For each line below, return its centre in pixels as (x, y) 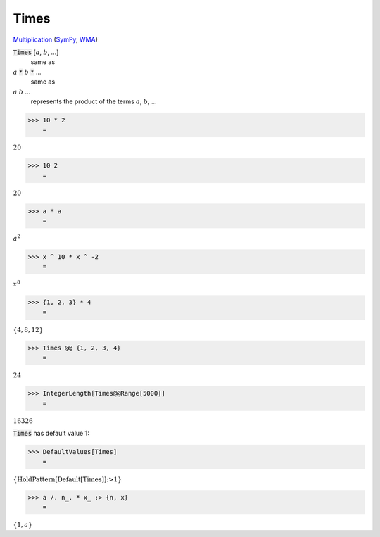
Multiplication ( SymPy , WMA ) (56, 39)
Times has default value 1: (51, 434)
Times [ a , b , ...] (36, 52)
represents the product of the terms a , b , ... (94, 101)
